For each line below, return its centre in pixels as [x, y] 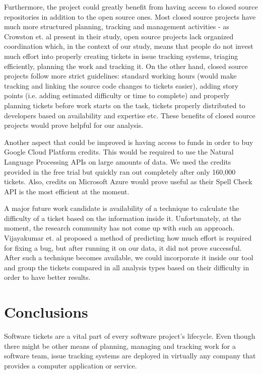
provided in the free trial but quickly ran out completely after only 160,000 [120, 171]
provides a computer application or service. [71, 365]
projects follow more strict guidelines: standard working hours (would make [120, 76]
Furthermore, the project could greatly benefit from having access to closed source [131, 7]
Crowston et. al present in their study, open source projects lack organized [119, 36]
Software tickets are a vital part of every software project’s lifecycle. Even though [130, 336]
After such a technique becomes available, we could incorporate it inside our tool [129, 257]
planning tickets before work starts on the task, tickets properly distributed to [125, 105]
